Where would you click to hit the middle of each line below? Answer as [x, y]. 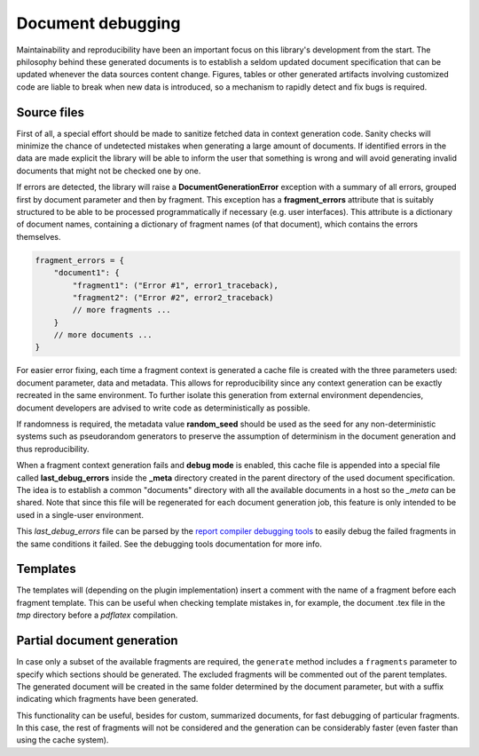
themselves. [39, 236]
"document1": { [86, 273]
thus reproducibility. [53, 449]
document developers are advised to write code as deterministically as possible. [163, 408]
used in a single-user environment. [80, 514]
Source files [50, 112]
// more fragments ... [122, 310]
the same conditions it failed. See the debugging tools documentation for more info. [169, 544]
